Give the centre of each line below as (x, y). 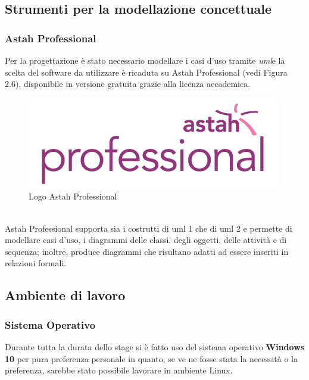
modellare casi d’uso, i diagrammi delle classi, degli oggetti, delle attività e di (146, 240)
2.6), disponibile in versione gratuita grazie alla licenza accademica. (128, 84)
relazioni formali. (36, 263)
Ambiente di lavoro (65, 295)
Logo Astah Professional (73, 196)
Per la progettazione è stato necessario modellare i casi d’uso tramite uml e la (145, 60)
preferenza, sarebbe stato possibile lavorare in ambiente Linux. (119, 370)
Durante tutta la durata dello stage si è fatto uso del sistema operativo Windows (155, 346)
